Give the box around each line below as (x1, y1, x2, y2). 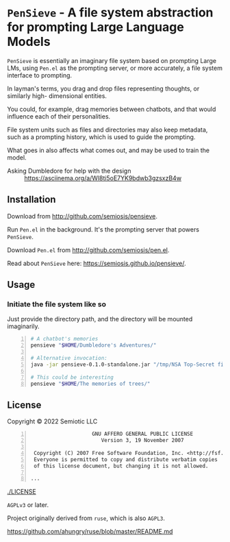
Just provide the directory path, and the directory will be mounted (7, 315, 193, 323)
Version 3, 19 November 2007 (101, 437, 184, 444)
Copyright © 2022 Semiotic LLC (7, 417, 98, 426)
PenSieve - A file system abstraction (7, 5, 214, 21)
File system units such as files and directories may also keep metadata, (7, 125, 208, 134)
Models (7, 34, 51, 49)
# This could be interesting (30, 373, 114, 381)
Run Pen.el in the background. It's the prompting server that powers (7, 225, 200, 234)
